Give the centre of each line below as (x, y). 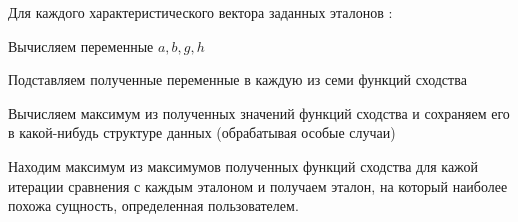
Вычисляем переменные (81, 45)
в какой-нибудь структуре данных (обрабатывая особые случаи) (202, 132)
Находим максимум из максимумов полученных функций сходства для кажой (243, 165)
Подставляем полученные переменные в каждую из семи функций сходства (237, 79)
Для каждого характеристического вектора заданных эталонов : (200, 12)
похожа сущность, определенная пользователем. (153, 205)
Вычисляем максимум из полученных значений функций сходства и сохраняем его (259, 112)
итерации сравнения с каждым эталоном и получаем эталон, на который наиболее (258, 185)
